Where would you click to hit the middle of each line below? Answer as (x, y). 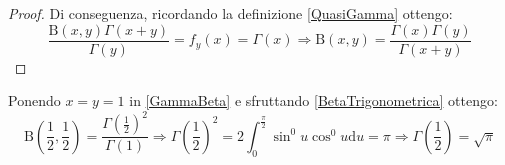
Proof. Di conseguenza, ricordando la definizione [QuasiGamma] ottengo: (230, 13)
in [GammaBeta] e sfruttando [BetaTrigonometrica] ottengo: (313, 100)
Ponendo (34, 100)
